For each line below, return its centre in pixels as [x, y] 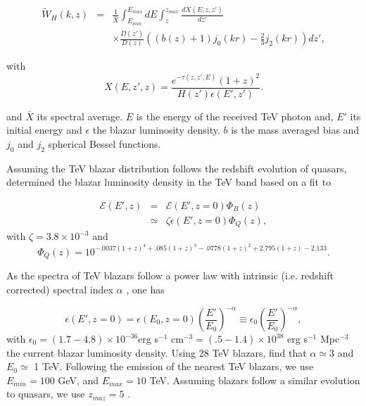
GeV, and [78, 380]
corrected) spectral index [60, 289]
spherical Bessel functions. [105, 143]
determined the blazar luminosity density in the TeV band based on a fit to [169, 182]
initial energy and [44, 130]
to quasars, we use [46, 394]
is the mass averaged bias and [295, 130]
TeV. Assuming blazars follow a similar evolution [255, 380]
